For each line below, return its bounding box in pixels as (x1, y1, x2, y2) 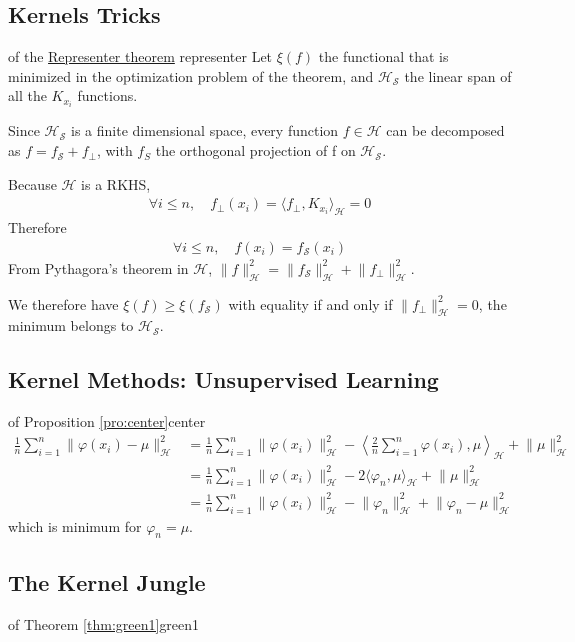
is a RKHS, (81, 173, 151, 194)
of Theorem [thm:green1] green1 (8, 613, 200, 634)
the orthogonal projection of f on (155, 140, 356, 161)
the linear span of (404, 65, 512, 86)
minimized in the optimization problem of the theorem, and (8, 65, 374, 86)
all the (8, 85, 47, 106)
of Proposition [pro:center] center (8, 411, 206, 432)
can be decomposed (386, 120, 505, 141)
